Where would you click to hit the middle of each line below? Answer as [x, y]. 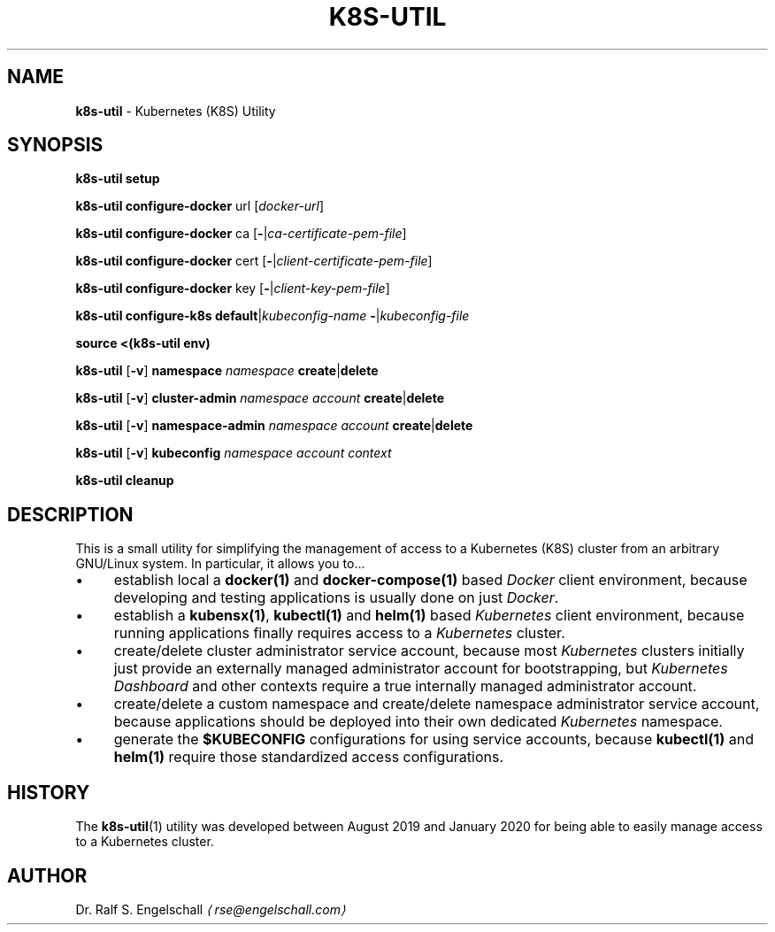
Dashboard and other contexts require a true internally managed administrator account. [405, 686]
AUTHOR [47, 875]
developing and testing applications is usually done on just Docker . [336, 598]
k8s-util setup [118, 179]
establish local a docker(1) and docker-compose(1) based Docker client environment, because [430, 580]
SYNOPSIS [55, 145]
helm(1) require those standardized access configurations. [309, 757]
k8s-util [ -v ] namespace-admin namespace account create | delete [274, 426]
